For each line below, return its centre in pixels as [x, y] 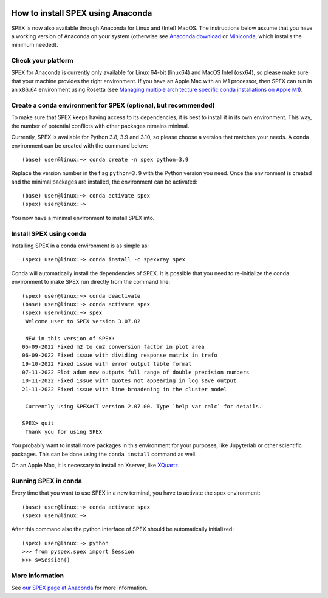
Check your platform [42, 61]
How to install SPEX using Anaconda [82, 13]
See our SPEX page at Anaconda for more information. [80, 588]
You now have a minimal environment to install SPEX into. [83, 218]
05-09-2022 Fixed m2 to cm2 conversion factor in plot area [113, 347]
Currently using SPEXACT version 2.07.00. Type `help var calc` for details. [144, 406]
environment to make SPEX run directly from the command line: [91, 282]
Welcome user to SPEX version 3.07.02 [83, 321]
